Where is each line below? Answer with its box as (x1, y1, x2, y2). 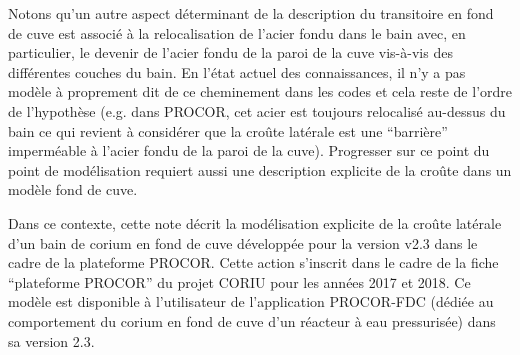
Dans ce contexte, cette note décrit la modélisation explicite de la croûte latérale (8, 212, 502, 233)
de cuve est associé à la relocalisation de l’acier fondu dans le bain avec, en (8, 22, 466, 43)
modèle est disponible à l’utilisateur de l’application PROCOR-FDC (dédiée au (8, 291, 494, 312)
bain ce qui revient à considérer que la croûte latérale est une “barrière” (8, 120, 448, 141)
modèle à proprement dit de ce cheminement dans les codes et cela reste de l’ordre (8, 81, 513, 102)
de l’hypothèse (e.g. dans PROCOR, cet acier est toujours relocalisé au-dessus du (8, 100, 506, 121)
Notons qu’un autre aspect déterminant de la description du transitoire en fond (8, 3, 494, 23)
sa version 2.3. (8, 330, 95, 351)
